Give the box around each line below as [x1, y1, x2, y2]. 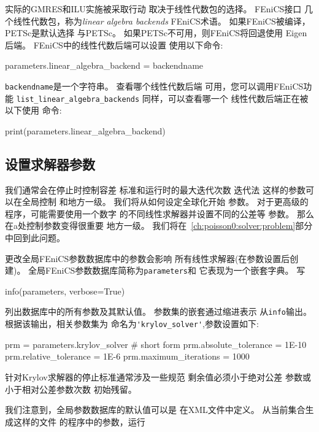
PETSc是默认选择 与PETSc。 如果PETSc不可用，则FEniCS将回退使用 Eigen [5, 26, 307, 39]
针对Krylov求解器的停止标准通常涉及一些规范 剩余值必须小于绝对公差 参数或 [5, 370, 311, 383]
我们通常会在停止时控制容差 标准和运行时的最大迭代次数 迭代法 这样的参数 [5, 183, 306, 196]
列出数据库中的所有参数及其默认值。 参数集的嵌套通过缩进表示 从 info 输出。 [5, 305, 312, 318]
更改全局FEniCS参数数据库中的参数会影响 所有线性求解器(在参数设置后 [5, 252, 290, 264]
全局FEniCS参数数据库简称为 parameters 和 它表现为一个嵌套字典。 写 [28, 264, 306, 277]
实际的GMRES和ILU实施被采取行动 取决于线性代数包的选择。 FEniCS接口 [5, 2, 302, 15]
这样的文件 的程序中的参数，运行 [13, 415, 145, 428]
